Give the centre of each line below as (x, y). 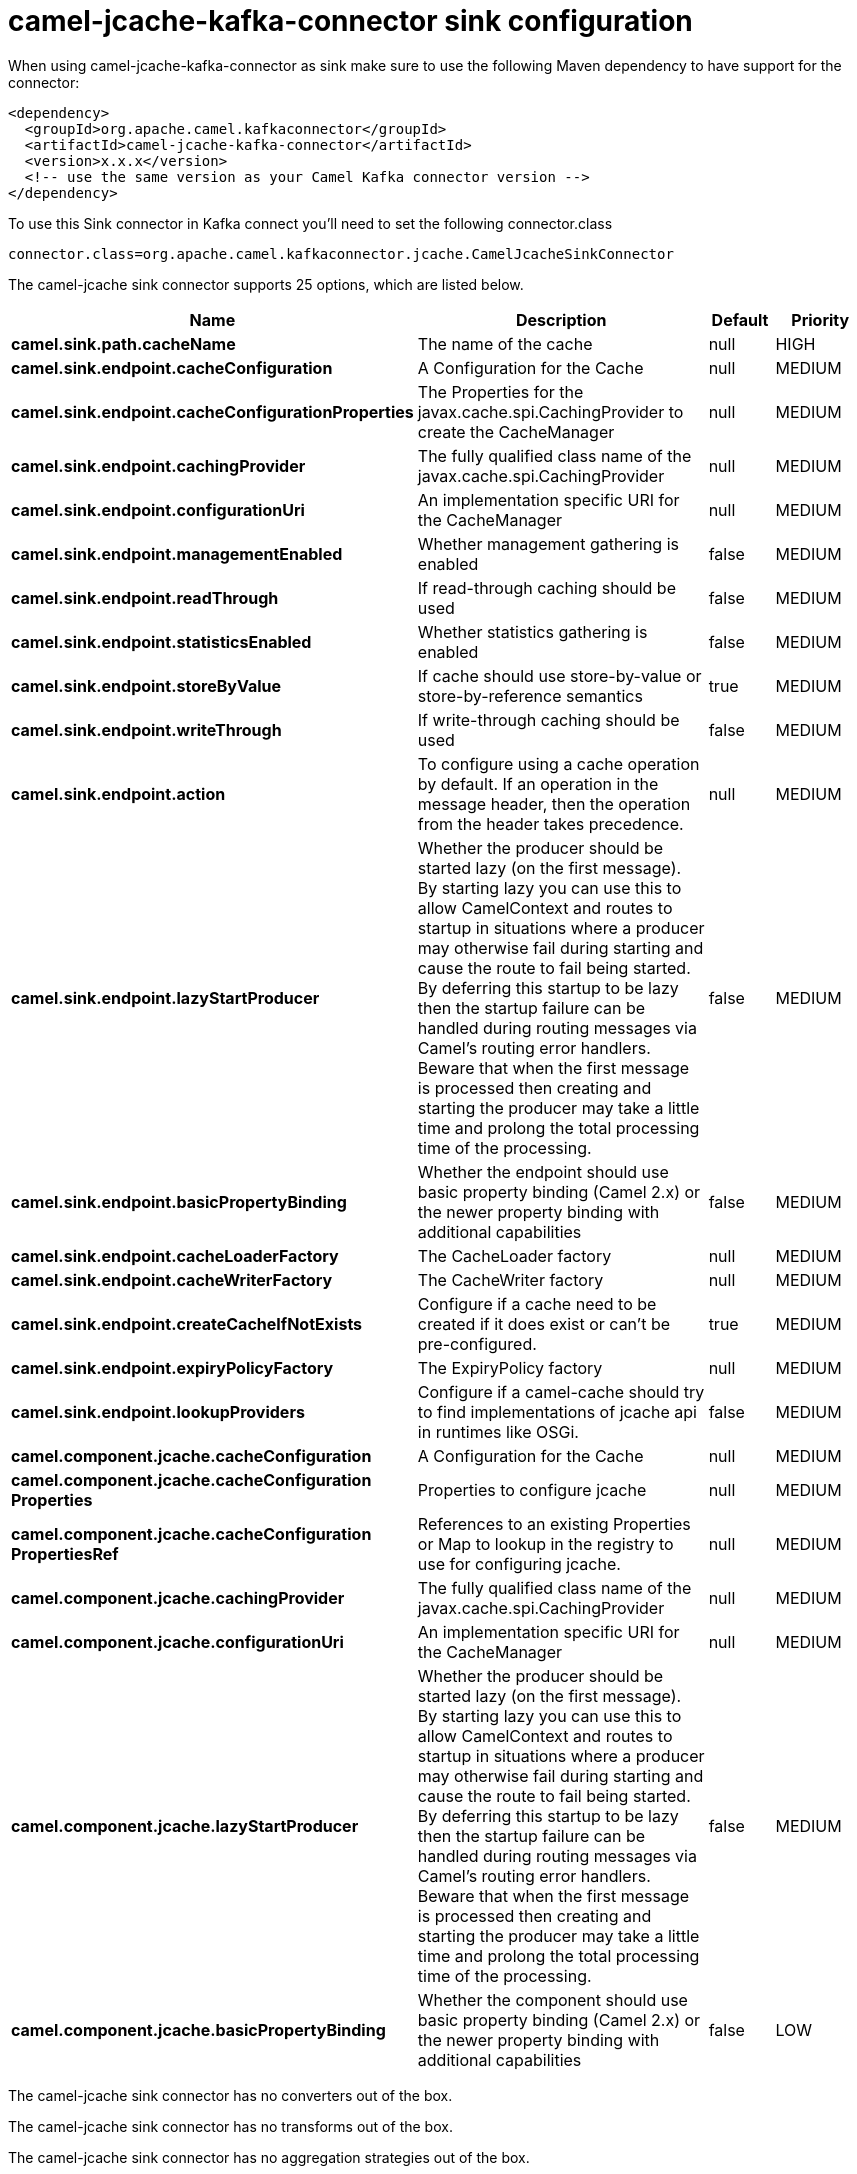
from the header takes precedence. (550, 823)
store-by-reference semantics (530, 695)
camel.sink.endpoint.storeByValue (146, 685)
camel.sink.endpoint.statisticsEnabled (161, 641)
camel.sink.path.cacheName (123, 343)
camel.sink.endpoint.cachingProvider (158, 465)
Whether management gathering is (548, 543)
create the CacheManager (516, 431)
